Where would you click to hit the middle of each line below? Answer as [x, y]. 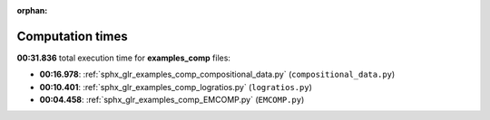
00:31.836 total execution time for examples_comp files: [124, 58]
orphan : [32, 10]
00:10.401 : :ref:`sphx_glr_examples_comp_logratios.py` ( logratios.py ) [176, 87]
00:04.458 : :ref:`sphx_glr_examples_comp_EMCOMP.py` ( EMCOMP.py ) [172, 100]
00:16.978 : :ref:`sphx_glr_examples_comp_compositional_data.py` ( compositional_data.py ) [217, 74]
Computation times [72, 36]
